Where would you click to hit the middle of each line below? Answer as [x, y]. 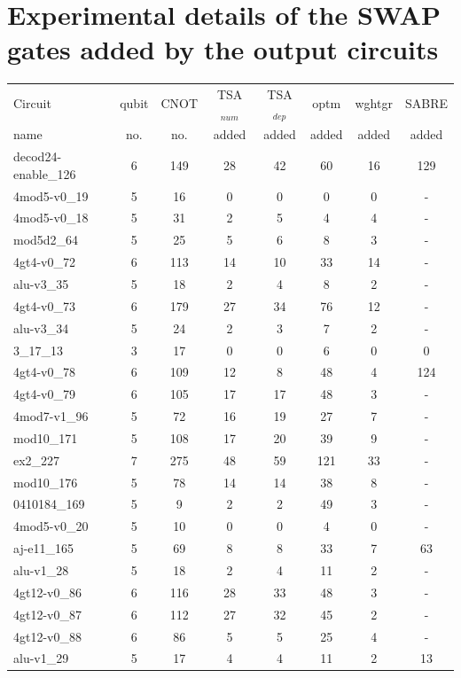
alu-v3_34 [41, 327]
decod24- [38, 156]
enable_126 [45, 173]
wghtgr [374, 103]
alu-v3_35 [41, 284]
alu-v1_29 [41, 658]
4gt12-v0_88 [47, 636]
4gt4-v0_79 [44, 394]
